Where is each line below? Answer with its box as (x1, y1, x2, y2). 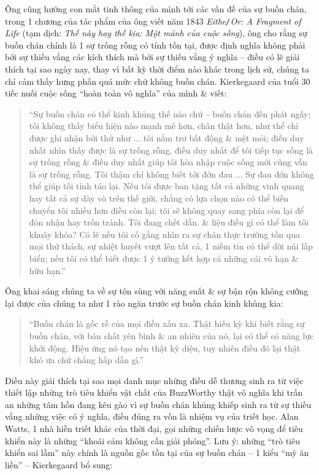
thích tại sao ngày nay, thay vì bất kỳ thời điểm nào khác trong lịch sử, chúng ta (5, 63, 310, 76)
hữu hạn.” (29, 264, 66, 277)
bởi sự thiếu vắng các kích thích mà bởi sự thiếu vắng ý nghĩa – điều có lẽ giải (5, 50, 300, 63)
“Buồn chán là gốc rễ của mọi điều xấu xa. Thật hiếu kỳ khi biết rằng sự (29, 317, 305, 330)
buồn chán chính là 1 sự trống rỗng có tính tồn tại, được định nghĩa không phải (5, 38, 306, 51)
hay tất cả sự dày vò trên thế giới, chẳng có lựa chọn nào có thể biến (29, 191, 289, 204)
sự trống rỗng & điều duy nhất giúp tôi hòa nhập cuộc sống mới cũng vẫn (29, 155, 308, 168)
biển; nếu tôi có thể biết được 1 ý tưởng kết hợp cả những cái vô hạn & (29, 251, 299, 264)
